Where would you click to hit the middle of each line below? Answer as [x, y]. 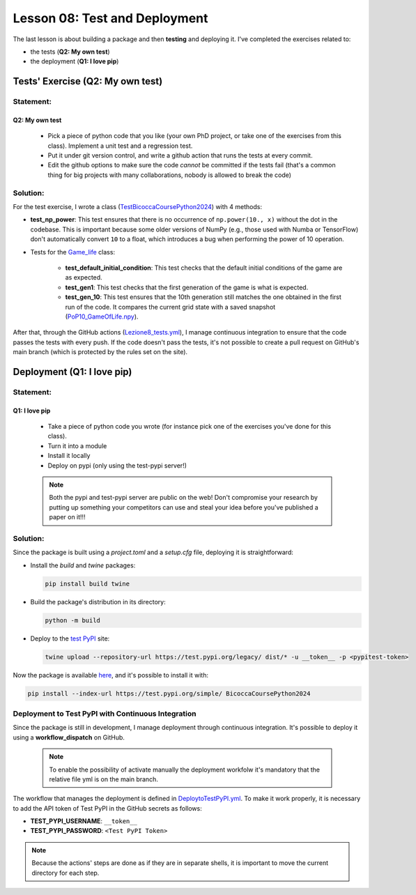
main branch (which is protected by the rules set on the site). [100, 352]
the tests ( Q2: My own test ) [70, 52]
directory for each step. [66, 873]
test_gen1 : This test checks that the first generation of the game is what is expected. [187, 287]
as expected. [84, 277]
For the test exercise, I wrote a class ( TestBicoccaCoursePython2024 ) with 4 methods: [138, 207]
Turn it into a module [77, 445]
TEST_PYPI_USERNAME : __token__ [84, 821]
